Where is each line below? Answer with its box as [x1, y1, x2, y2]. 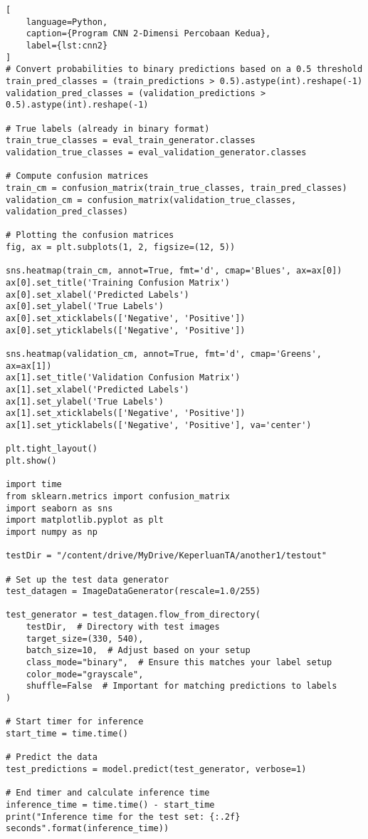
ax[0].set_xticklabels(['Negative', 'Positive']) [6, 313, 246, 324]
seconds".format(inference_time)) [6, 823, 169, 834]
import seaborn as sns [6, 503, 113, 514]
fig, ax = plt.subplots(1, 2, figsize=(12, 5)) [6, 242, 236, 253]
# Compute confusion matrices [6, 171, 149, 182]
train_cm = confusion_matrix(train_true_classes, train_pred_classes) [6, 182, 347, 193]
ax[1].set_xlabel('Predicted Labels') [6, 385, 189, 395]
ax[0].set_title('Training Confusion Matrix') [6, 278, 230, 288]
